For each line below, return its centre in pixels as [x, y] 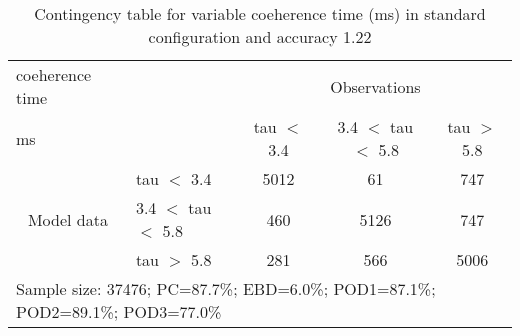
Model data [67, 219]
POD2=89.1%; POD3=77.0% [119, 311]
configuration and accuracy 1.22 [260, 36]
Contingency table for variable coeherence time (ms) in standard [260, 13]
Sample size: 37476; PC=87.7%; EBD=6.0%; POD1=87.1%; [226, 288]
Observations [375, 86]
